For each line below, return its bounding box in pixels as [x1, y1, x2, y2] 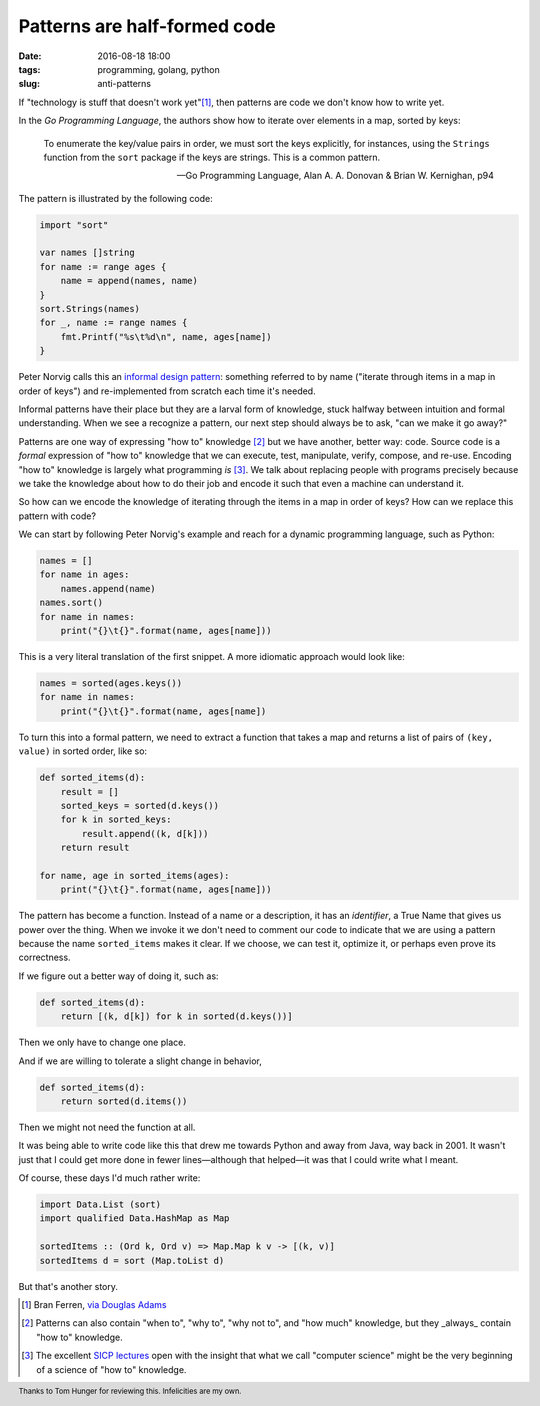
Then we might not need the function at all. [18, 1121, 196, 1133]
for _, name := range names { [39, 317, 188, 329]
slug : [18, 78, 40, 90]
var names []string [39, 247, 135, 259]
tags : [18, 63, 41, 75]
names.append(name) [60, 583, 157, 594]
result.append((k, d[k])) [81, 828, 209, 839]
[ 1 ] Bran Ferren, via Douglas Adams [21, 1298, 167, 1310]
